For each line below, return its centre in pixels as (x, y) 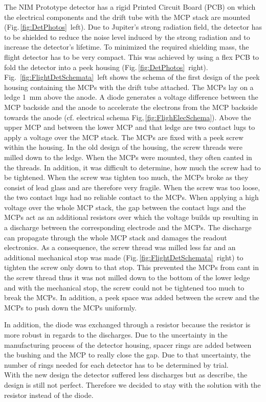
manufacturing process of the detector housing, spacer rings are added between (128, 344)
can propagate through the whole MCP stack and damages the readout (116, 237)
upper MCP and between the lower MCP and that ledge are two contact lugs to (130, 127)
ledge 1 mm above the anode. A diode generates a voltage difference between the (131, 97)
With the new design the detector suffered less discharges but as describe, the (126, 375)
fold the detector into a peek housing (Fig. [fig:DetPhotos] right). (106, 67)
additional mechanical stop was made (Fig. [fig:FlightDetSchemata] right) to (124, 257)
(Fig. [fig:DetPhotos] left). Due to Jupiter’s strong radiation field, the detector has (133, 27)
